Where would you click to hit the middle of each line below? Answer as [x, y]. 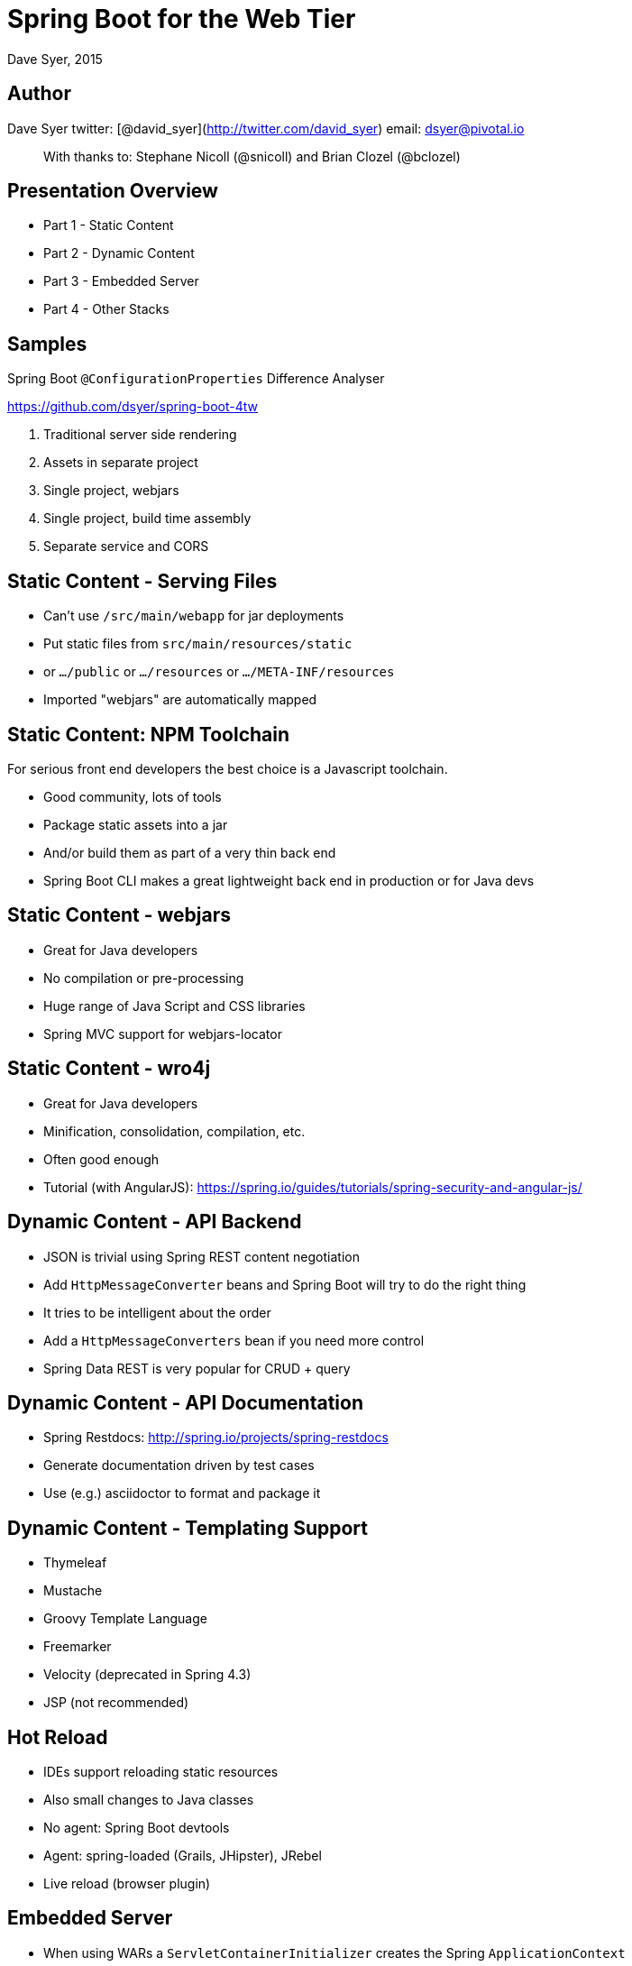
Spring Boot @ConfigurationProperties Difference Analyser [196, 379]
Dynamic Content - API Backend [155, 1222]
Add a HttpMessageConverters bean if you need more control [234, 1340]
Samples [47, 344]
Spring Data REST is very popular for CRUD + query [197, 1368]
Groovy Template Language [125, 1619]
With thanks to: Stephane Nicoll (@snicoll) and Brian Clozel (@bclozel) [252, 156]
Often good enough [101, 1159]
